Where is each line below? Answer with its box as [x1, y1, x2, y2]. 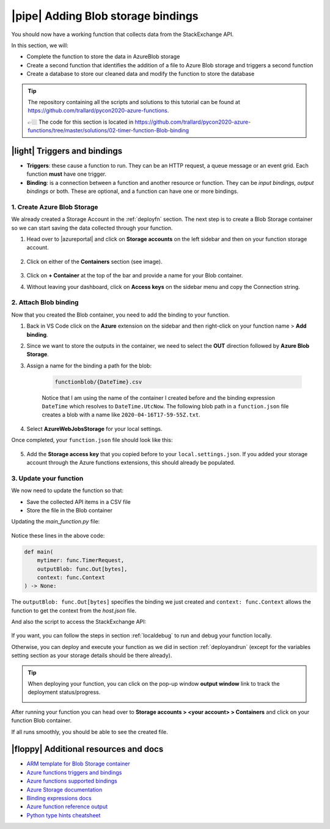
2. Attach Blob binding [11, 298, 79, 307]
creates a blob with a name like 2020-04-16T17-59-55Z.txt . [42, 411, 201, 419]
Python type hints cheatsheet [26, 811, 101, 819]
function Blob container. [11, 717, 72, 724]
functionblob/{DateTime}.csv [54, 378, 142, 385]
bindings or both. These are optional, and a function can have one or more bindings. [26, 187, 238, 195]
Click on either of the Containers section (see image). [26, 258, 163, 265]
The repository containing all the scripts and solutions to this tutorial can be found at [28, 98, 241, 105]
